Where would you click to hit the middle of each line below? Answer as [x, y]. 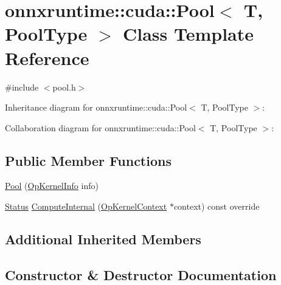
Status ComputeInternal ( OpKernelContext [86, 206]
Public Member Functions [88, 160]
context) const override [217, 206]
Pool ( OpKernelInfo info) [52, 186]
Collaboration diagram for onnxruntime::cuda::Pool [100, 127]
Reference [47, 57]
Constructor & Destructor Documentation [141, 274]
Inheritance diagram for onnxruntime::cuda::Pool [96, 107]
